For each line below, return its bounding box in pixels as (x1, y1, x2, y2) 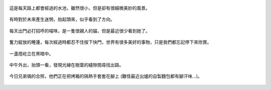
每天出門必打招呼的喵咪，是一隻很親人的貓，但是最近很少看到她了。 (9, 27, 150, 33)
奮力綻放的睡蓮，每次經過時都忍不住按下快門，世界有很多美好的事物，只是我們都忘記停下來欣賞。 (9, 39, 212, 45)
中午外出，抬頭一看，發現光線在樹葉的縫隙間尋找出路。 (9, 61, 124, 67)
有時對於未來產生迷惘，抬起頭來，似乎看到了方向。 (9, 16, 115, 22)
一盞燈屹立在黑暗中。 (9, 50, 54, 56)
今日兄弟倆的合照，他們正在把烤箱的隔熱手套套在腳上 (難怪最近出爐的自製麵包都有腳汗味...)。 (9, 73, 203, 79)
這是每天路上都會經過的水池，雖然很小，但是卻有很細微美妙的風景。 (9, 5, 150, 11)
